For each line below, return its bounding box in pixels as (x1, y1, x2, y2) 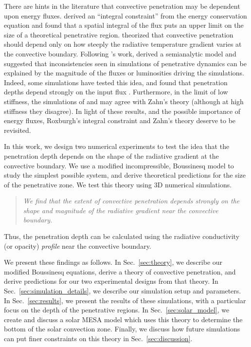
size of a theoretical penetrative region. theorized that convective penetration (4, 29, 233, 39)
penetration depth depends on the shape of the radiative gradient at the (4, 150, 219, 161)
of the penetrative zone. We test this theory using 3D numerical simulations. (4, 179, 232, 189)
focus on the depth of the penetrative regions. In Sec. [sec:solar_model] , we (4, 305, 230, 315)
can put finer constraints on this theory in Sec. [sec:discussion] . (4, 333, 193, 343)
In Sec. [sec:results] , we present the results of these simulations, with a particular (4, 295, 246, 305)
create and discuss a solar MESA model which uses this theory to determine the (4, 314, 243, 324)
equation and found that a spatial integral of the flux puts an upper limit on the (4, 20, 244, 30)
